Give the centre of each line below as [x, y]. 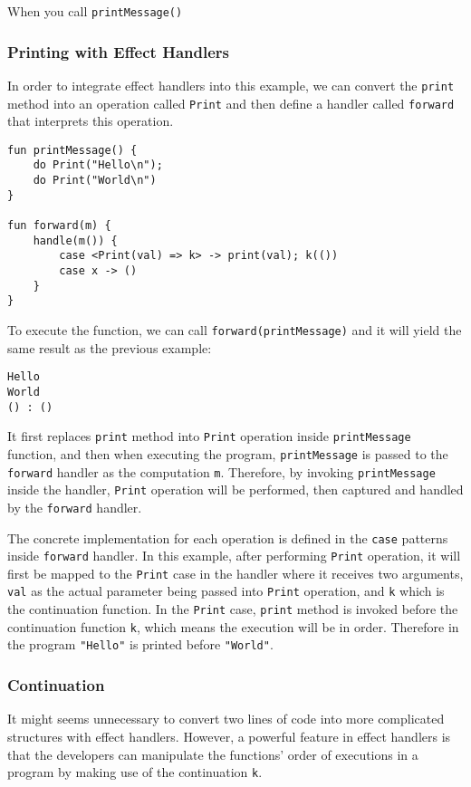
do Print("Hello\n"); [98, 165]
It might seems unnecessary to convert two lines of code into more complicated [226, 719]
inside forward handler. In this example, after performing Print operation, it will [234, 556]
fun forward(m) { [59, 226]
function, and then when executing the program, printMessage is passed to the [228, 453]
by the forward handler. [75, 507]
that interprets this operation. [91, 121]
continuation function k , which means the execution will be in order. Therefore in [233, 626]
